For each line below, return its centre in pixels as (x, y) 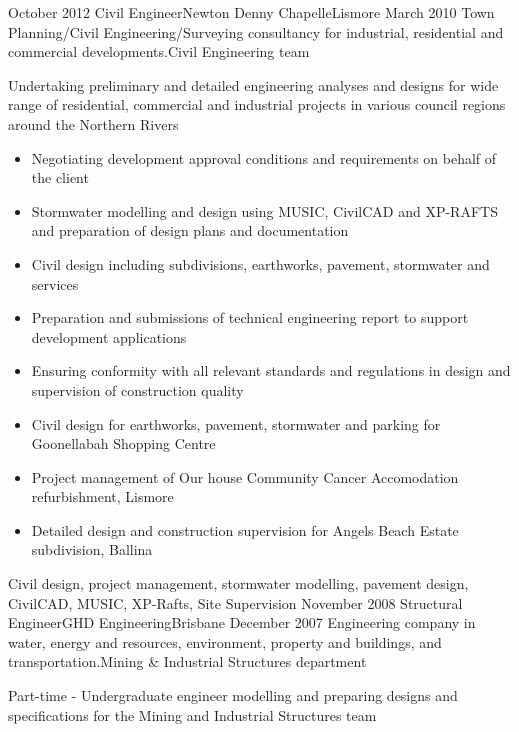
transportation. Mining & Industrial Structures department (187, 661)
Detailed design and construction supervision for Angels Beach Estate (245, 529)
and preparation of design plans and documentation (190, 230)
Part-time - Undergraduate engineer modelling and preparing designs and (233, 695)
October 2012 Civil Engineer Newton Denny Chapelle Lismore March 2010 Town (251, 12)
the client (60, 177)
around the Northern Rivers (93, 123)
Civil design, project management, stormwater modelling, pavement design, (238, 583)
